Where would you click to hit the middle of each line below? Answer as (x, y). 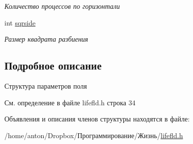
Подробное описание (53, 65)
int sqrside (20, 22)
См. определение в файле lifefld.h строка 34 (70, 102)
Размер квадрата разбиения (46, 39)
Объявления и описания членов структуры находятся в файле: (97, 119)
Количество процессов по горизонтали (62, 6)
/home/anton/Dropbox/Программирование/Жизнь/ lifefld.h (94, 135)
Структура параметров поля (46, 85)
